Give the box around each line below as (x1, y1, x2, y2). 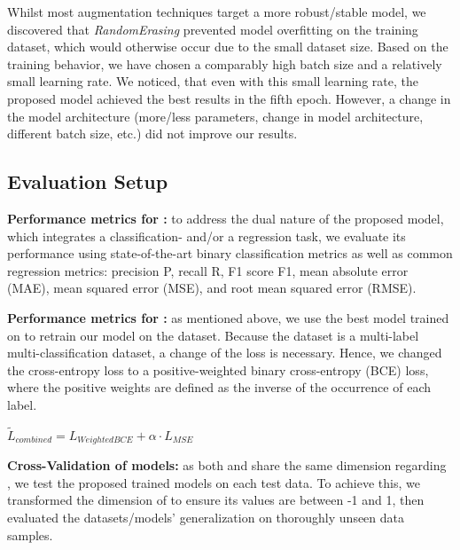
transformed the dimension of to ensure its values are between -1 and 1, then (7, 491, 425, 509)
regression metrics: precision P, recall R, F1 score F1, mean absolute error (7, 261, 409, 279)
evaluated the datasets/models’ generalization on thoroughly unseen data (7, 507, 405, 526)
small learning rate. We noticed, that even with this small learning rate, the (7, 72, 418, 90)
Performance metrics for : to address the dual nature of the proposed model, (7, 208, 444, 227)
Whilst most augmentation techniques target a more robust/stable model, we (7, 3, 426, 20)
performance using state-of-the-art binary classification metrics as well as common (7, 244, 453, 263)
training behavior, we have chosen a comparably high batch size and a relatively (7, 54, 442, 73)
